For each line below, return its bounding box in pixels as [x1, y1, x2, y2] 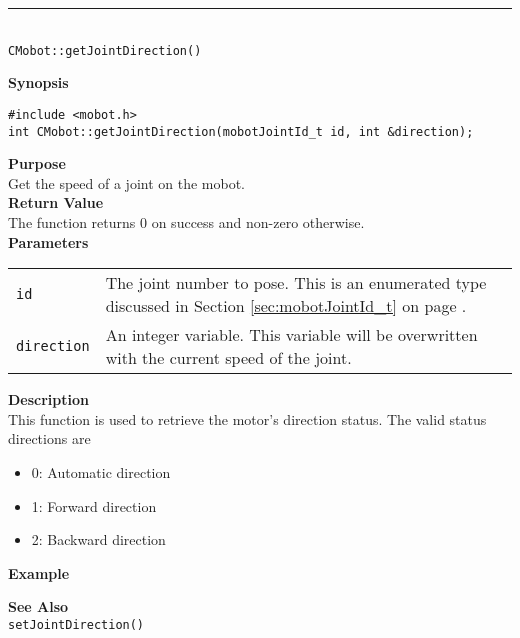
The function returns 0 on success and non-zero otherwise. [8, 211, 365, 232]
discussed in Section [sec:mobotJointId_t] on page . [105, 294, 467, 318]
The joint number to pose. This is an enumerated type [105, 271, 487, 295]
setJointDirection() [8, 617, 145, 632]
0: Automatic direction [31, 461, 171, 482]
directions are [8, 428, 91, 449]
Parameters [8, 231, 89, 252]
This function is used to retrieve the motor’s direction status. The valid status [8, 408, 487, 429]
